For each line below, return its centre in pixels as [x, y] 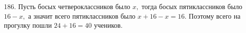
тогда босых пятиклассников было [192, 6]
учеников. [108, 25]
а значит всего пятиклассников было [82, 16]
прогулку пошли [28, 25]
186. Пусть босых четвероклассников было [67, 6]
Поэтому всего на [215, 16]
